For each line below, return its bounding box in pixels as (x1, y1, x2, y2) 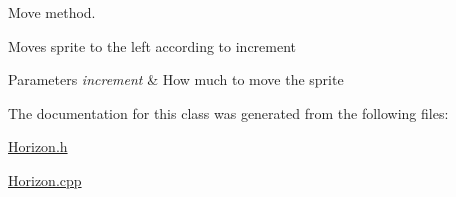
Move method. (8, 2, 96, 22)
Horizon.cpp (8, 169, 82, 190)
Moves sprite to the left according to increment (8, 35, 297, 56)
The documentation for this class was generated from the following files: (8, 102, 449, 123)
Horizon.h (8, 136, 68, 157)
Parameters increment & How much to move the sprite (8, 69, 344, 90)
